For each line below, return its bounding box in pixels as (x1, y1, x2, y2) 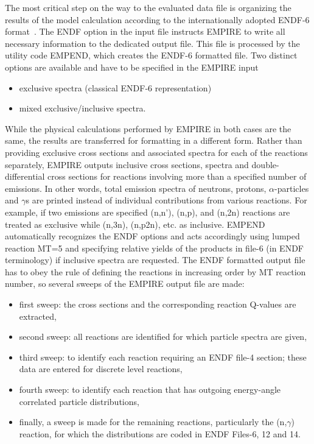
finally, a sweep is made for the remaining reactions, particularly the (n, (19, 415, 287, 428)
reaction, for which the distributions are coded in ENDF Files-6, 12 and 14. (19, 427, 301, 440)
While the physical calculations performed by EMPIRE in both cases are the (5, 122, 291, 135)
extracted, (19, 309, 57, 322)
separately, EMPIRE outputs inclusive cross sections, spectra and (5, 158, 249, 171)
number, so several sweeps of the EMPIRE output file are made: (5, 277, 245, 290)
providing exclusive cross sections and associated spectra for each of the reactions (5, 146, 308, 158)
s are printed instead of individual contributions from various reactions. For (26, 194, 307, 206)
